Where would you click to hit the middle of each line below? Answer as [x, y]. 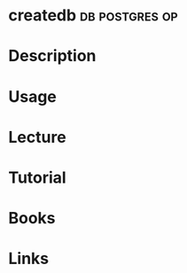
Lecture [38, 137]
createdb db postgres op [93, 16]
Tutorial [38, 177]
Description [52, 56]
